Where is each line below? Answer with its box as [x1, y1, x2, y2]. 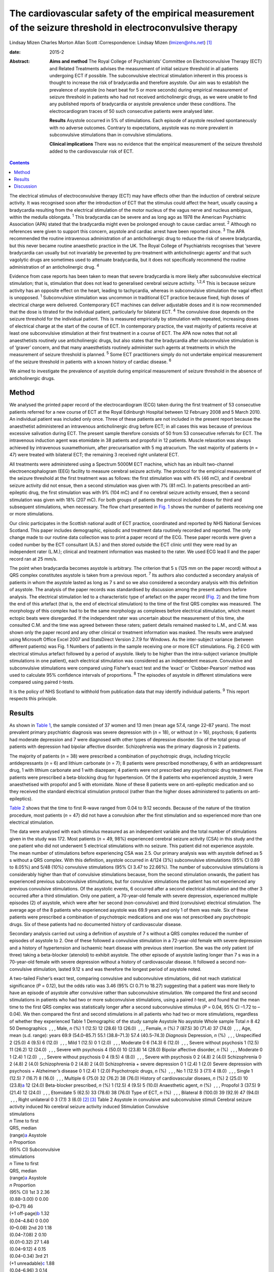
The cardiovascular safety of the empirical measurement [9, 8, 255, 19]
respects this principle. [9, 696, 57, 702]
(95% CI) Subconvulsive [9, 1146, 60, 1152]
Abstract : [9, 59, 30, 65]
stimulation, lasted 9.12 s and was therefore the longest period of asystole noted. [33, 966, 201, 972]
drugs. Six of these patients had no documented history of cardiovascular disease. [9, 921, 182, 927]
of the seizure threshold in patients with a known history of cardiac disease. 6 [9, 358, 172, 365]
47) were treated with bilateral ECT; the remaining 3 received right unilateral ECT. [9, 452, 180, 458]
